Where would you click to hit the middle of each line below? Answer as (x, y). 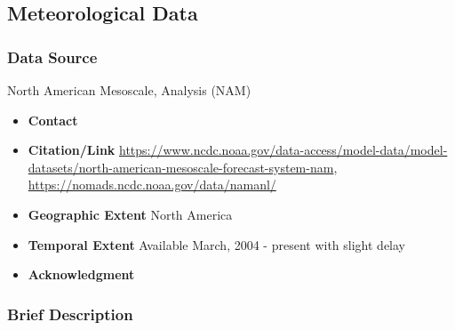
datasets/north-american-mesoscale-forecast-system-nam (181, 167)
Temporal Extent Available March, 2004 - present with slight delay (216, 244)
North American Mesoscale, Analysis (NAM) (129, 90)
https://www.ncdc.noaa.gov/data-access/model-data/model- (283, 150)
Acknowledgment (81, 274)
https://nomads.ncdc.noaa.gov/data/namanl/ (152, 185)
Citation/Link (72, 150)
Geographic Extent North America (130, 214)
